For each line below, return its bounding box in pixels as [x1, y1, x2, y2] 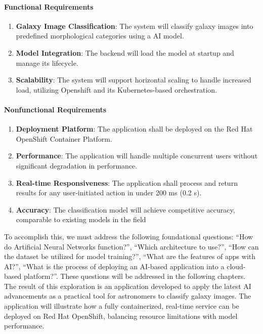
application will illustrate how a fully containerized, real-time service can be [4, 301, 239, 311]
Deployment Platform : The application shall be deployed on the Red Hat [16, 123, 253, 134]
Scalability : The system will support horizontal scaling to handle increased [16, 74, 251, 85]
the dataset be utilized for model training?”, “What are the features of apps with [4, 251, 256, 262]
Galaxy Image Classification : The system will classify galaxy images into [16, 20, 253, 31]
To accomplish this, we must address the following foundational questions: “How [4, 231, 253, 241]
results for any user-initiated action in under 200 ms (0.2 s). [16, 187, 202, 198]
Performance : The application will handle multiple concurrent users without [16, 150, 258, 161]
